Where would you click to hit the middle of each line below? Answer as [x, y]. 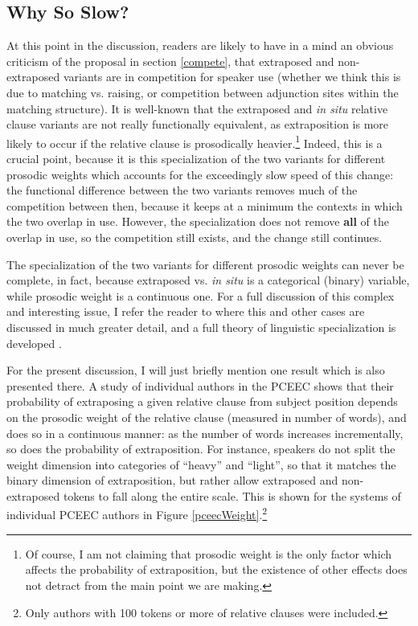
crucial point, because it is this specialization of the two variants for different [196, 159]
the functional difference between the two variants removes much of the [182, 190]
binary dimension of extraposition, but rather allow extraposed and [172, 480]
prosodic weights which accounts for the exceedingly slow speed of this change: [200, 174]
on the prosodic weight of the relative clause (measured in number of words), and [207, 417]
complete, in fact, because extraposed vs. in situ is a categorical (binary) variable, [208, 280]
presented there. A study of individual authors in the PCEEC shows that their [200, 385]
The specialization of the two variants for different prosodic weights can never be [205, 264]
